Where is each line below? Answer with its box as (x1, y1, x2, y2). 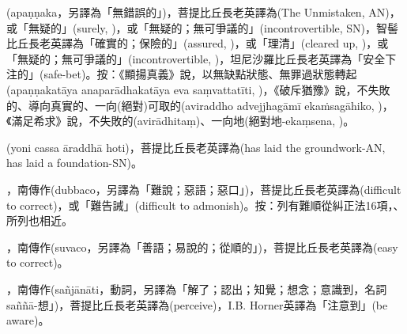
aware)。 (6, 312, 50, 328)
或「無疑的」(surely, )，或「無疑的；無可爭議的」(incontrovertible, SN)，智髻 (6, 19, 399, 36)
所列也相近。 (6, 212, 73, 229)
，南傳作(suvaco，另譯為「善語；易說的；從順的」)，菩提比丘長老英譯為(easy (6, 238, 398, 255)
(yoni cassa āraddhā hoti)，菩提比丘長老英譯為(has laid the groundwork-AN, (6, 139, 386, 155)
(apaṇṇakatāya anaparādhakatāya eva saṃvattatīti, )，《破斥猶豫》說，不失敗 (6, 81, 390, 97)
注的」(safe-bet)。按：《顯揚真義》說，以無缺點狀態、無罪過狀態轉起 (6, 66, 357, 82)
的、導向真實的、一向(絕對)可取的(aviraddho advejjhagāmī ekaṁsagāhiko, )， (6, 97, 394, 113)
